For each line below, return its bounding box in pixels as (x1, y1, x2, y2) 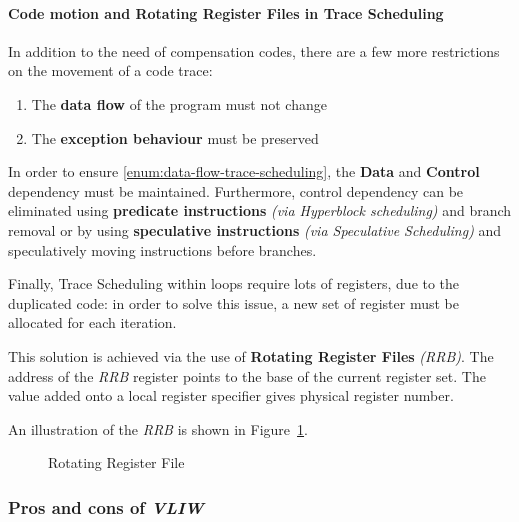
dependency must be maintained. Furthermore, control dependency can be (8, 180, 464, 201)
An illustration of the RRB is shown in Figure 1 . (8, 418, 308, 439)
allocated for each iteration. (8, 312, 177, 333)
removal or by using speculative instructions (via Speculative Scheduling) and (8, 219, 502, 240)
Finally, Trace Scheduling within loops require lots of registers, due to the (8, 273, 460, 294)
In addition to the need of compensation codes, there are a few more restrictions (8, 40, 500, 61)
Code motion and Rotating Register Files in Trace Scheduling (8, 2, 444, 23)
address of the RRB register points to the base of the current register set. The (8, 365, 486, 386)
